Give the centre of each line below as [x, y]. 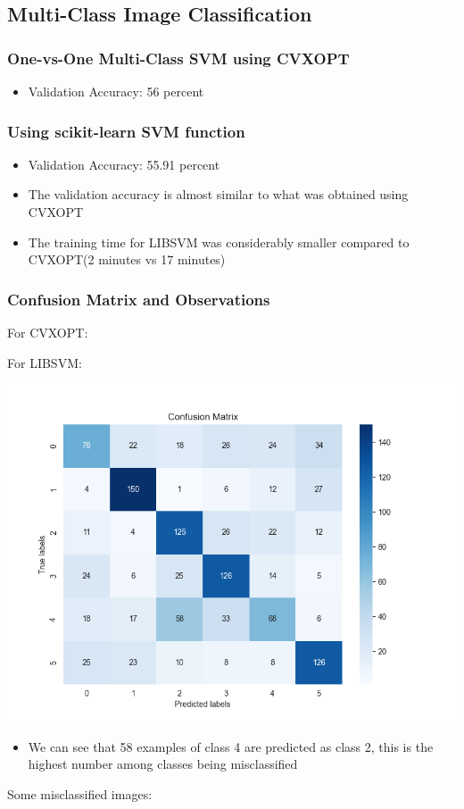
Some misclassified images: [80, 793]
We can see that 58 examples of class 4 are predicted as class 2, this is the [231, 746]
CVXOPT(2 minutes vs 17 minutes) [127, 259]
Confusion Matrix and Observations [139, 299]
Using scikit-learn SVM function [126, 131]
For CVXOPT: [48, 332]
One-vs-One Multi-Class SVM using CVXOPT [178, 58]
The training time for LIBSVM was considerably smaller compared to [219, 242]
